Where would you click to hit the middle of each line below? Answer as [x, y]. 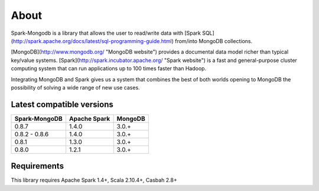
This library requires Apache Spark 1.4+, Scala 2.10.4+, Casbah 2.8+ [94, 180]
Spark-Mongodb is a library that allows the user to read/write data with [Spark [106, 33]
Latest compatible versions [62, 104]
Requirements [38, 166]
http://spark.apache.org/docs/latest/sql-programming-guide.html [92, 41]
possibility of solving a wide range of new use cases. [75, 87]
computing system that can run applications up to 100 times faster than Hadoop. [109, 68]
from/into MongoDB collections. [214, 41]
